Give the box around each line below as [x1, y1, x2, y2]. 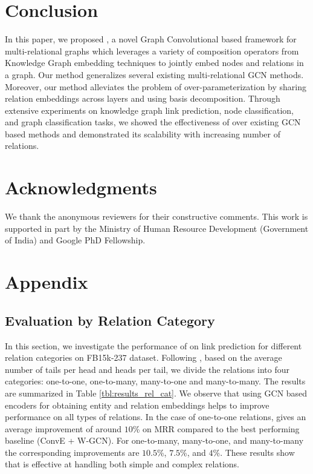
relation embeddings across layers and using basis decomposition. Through [5, 92, 280, 105]
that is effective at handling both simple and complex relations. [5, 458, 239, 470]
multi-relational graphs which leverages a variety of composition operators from [5, 44, 299, 57]
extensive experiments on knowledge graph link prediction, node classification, [5, 104, 294, 116]
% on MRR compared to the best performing [132, 422, 300, 435]
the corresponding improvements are [5, 446, 140, 458]
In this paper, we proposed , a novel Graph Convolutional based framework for [5, 33, 297, 45]
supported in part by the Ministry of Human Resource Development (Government [5, 222, 309, 234]
